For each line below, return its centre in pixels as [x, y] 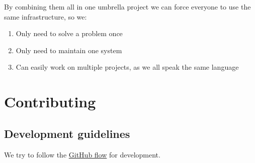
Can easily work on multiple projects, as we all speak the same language [127, 67]
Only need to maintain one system [69, 50]
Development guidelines [67, 133]
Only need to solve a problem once [69, 33]
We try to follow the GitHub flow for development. [82, 154]
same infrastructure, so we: [46, 16]
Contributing [50, 102]
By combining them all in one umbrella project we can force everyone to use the [127, 7]
